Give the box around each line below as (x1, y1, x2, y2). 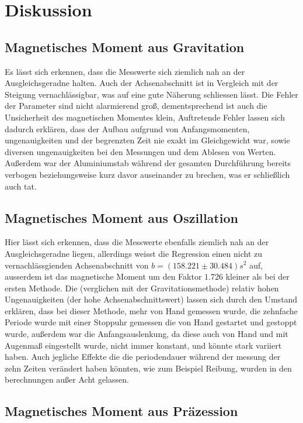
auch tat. (5, 180, 37, 192)
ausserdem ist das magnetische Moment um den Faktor (5, 270, 202, 283)
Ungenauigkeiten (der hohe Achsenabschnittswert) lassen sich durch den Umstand (5, 293, 298, 305)
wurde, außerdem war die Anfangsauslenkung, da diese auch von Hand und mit (5, 328, 288, 340)
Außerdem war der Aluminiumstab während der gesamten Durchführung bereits (5, 157, 291, 169)
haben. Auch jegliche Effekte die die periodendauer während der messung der (5, 350, 281, 363)
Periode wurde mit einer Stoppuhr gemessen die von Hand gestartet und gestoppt (5, 316, 297, 328)
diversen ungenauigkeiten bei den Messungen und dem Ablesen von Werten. (5, 145, 276, 157)
